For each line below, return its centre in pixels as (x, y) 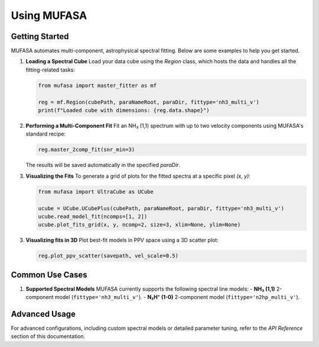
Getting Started (40, 36)
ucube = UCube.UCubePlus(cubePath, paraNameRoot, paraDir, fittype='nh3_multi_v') (161, 208)
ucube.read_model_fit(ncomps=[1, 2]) (93, 216)
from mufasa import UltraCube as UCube (96, 192)
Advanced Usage (43, 314)
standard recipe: (46, 134)
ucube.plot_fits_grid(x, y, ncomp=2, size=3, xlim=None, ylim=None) (139, 225)
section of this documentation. (48, 336)
